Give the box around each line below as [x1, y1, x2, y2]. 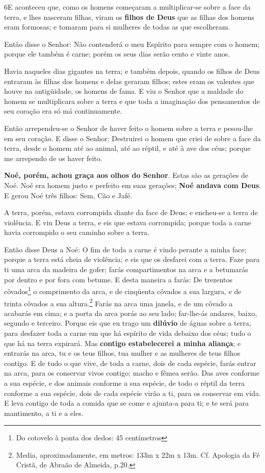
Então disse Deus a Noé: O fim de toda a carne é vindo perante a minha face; [4, 244, 247, 254]
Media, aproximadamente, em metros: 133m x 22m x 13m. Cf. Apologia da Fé [16, 449, 260, 460]
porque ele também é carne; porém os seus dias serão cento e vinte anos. [4, 48, 230, 59]
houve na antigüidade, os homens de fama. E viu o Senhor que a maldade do [4, 86, 244, 96]
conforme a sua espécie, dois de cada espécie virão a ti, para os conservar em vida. [4, 387, 261, 398]
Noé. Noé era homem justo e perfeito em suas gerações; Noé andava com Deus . [4, 179, 261, 190]
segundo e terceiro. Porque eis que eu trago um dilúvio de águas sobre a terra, [4, 318, 251, 328]
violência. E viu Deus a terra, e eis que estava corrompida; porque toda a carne [4, 217, 252, 227]
